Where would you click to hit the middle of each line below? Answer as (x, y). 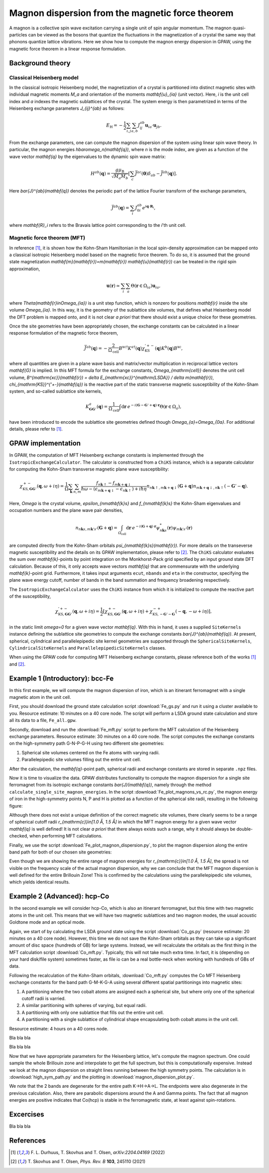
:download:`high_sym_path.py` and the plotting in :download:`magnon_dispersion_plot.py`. (102, 1077)
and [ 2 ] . (17, 664)
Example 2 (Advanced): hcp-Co (59, 897)
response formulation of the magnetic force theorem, (64, 333)
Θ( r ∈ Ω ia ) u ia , (146, 286)
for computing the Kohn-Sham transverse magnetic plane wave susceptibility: (89, 469)
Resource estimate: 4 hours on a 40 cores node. (59, 1028)
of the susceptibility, (30, 596)
